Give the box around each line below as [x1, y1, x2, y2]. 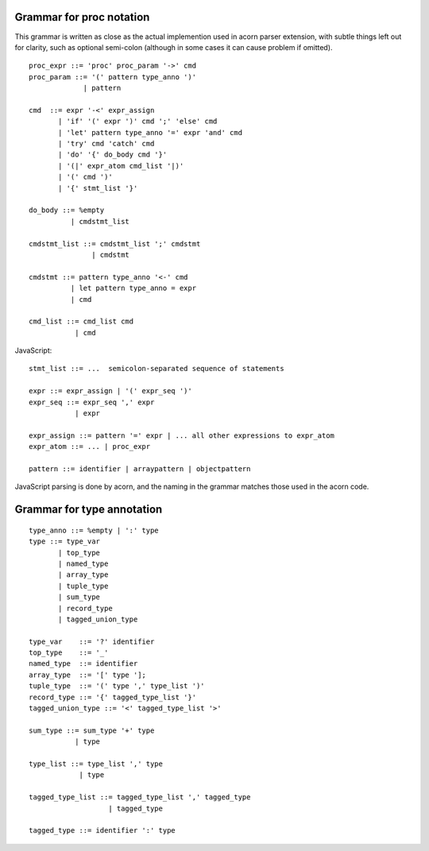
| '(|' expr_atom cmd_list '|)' [58, 161, 184, 170]
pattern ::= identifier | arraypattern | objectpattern [29, 464, 251, 473]
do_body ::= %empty [29, 206, 105, 215]
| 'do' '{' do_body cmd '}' [58, 150, 168, 159]
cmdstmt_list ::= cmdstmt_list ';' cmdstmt [29, 239, 201, 248]
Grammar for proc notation [14, 10, 150, 24]
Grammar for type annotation [14, 503, 163, 516]
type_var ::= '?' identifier [29, 636, 155, 646]
